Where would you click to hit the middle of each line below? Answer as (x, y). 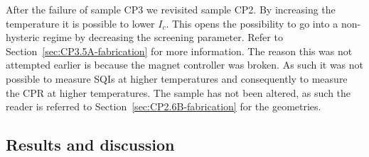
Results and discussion (90, 145)
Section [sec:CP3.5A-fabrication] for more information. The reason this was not (179, 51)
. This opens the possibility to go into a (252, 23)
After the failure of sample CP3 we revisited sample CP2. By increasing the (171, 9)
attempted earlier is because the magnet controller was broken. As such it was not (185, 65)
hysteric (23, 37)
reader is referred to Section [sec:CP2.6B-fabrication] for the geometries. (164, 106)
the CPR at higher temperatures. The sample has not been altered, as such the (178, 92)
